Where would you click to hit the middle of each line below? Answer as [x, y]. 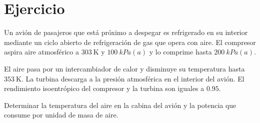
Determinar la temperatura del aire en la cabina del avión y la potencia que [120, 105]
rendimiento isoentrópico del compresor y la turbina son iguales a [104, 88]
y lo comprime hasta [180, 52]
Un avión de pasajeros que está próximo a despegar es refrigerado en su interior [126, 32]
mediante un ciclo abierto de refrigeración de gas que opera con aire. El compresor [130, 42]
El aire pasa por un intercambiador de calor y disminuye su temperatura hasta [124, 68]
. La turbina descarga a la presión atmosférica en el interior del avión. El [133, 78]
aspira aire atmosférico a [41, 52]
